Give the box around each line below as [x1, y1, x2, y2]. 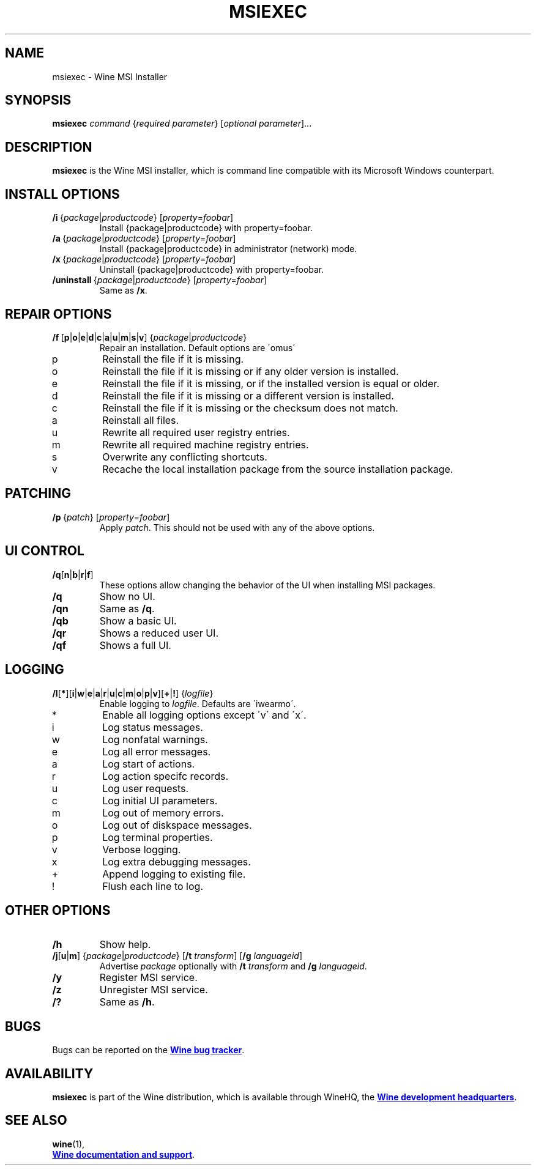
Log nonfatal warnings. [102, 733, 208, 746]
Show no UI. [99, 590, 155, 602]
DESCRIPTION [5, 139, 92, 155]
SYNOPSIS [5, 92, 72, 108]
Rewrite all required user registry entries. [102, 426, 290, 439]
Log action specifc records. [102, 769, 228, 782]
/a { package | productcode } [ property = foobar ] [52, 233, 236, 244]
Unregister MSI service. [99, 983, 208, 996]
